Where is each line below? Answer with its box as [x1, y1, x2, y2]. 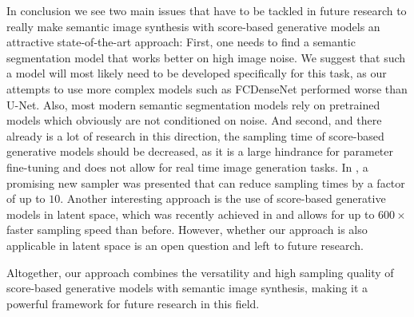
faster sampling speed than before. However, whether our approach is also [6, 221, 368, 238]
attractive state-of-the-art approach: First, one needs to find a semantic [6, 34, 356, 50]
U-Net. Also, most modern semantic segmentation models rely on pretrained [6, 96, 380, 113]
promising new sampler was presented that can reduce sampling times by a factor [6, 174, 405, 191]
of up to [6, 190, 46, 207]
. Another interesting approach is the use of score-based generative [60, 190, 386, 207]
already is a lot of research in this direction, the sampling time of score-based [6, 127, 384, 144]
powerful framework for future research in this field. [6, 295, 260, 311]
